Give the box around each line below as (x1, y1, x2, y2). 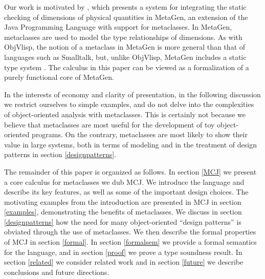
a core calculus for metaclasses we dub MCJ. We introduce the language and (4, 176, 245, 187)
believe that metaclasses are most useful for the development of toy (4, 119, 215, 130)
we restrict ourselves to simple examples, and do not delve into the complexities (4, 99, 254, 110)
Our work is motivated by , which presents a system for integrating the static (4, 2, 247, 12)
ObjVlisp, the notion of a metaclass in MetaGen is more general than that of (4, 41, 246, 52)
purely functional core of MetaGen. (4, 72, 114, 82)
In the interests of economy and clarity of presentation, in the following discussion (4, 89, 261, 99)
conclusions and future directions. (4, 266, 109, 277)
